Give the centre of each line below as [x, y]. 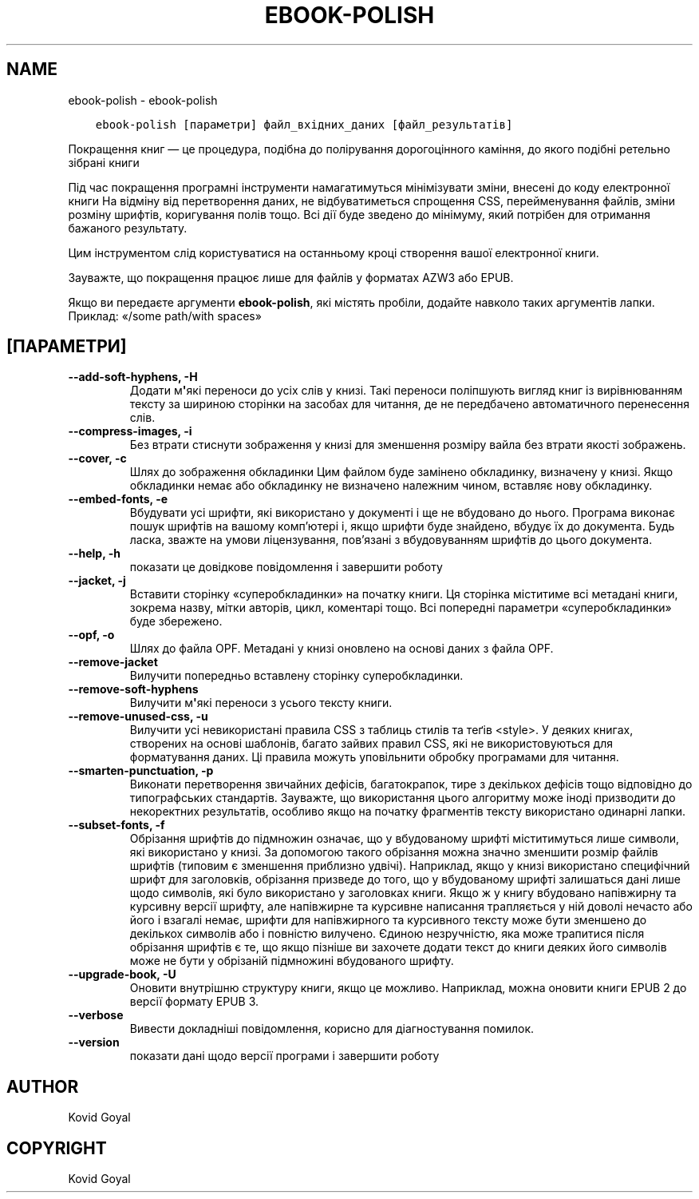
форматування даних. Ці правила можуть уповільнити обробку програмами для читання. [374, 757]
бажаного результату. [128, 228]
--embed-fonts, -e [118, 499]
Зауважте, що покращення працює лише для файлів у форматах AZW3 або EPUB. [291, 277]
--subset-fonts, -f [116, 825]
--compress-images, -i [130, 431]
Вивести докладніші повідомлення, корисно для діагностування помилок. [332, 1029]
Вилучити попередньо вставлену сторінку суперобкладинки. [296, 676]
